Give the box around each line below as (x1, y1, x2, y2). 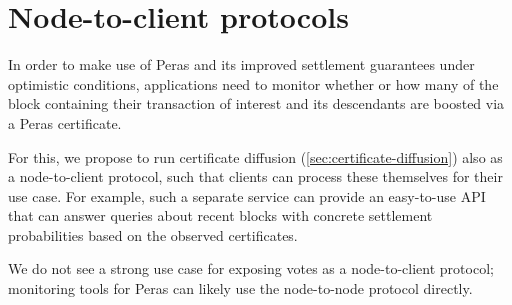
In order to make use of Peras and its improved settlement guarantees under (8, 54, 475, 75)
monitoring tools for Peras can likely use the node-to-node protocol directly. (8, 278, 473, 299)
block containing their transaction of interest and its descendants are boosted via (8, 93, 505, 114)
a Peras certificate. (8, 112, 122, 133)
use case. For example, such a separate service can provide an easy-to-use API (8, 185, 486, 206)
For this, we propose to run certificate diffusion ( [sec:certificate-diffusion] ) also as (8, 146, 503, 167)
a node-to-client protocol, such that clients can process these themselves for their (8, 166, 503, 187)
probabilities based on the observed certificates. (8, 224, 298, 245)
